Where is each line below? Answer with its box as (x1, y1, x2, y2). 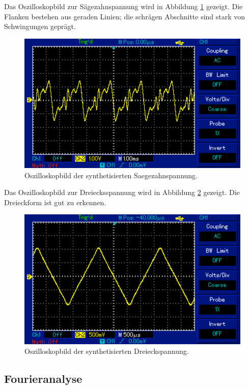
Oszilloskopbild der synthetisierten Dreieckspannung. (24, 346, 189, 356)
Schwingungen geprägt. (4, 21, 76, 32)
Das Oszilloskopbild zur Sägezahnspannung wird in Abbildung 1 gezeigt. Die (4, 1, 243, 11)
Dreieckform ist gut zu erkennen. (4, 197, 106, 207)
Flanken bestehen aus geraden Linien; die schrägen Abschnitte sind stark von (4, 11, 245, 21)
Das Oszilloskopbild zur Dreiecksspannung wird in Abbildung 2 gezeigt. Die (4, 187, 240, 198)
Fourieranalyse (4, 371, 82, 386)
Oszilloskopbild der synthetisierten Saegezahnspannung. (24, 170, 198, 180)
